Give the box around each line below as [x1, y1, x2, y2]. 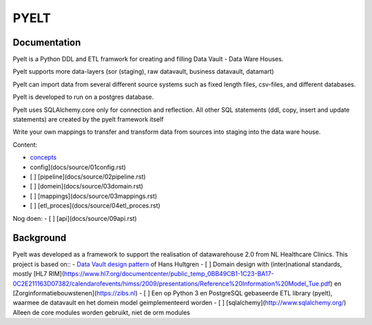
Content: [12, 140, 38, 148]
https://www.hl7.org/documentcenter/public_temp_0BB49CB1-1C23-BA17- [63, 270, 275, 278]
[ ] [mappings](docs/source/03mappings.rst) [30, 192, 158, 200]
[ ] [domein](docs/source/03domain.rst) [30, 182, 144, 190]
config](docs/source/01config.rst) [30, 163, 127, 171]
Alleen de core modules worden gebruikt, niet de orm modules [12, 308, 191, 317]
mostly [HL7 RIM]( [12, 270, 65, 278]
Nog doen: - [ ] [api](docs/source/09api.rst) [12, 214, 137, 222]
